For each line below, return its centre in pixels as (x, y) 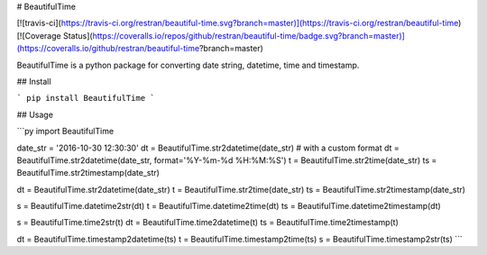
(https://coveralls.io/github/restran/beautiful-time (108, 49)
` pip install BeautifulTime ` (86, 98)
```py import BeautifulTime (65, 132)
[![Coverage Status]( (55, 35)
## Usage (35, 114)
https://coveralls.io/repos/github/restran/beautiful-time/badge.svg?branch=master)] (249, 35)
